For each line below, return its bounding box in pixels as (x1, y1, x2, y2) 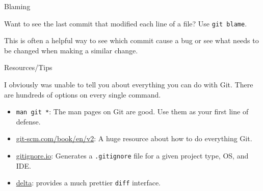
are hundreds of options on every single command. (4, 89, 161, 100)
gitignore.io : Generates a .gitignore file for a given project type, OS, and (16, 150, 249, 161)
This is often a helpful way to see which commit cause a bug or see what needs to (4, 35, 259, 46)
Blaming (4, 1, 31, 11)
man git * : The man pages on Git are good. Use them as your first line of (16, 106, 249, 117)
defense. (16, 116, 41, 126)
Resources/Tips (4, 62, 52, 73)
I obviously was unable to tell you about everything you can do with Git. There (4, 79, 253, 90)
